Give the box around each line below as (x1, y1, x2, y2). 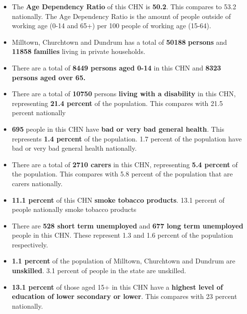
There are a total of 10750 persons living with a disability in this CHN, (12, 88, 236, 99)
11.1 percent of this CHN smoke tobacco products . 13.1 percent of (12, 194, 225, 205)
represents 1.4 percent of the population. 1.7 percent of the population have (12, 133, 242, 143)
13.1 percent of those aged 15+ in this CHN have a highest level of (12, 281, 223, 292)
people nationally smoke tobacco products (12, 204, 137, 214)
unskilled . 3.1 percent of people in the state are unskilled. (12, 265, 186, 276)
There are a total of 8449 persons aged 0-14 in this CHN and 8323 (12, 62, 221, 72)
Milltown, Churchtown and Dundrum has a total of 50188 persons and (12, 36, 227, 47)
